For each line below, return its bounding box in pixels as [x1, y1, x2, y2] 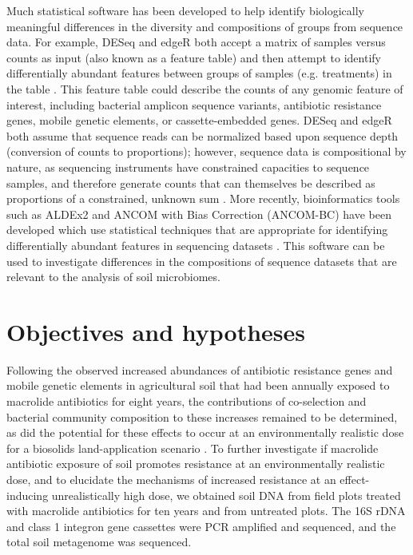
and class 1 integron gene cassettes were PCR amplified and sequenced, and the [6, 517, 396, 534]
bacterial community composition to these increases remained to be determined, [6, 408, 398, 425]
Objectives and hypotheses [6, 315, 305, 347]
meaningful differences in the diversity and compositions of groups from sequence [6, 18, 403, 34]
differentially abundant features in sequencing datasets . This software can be [6, 236, 385, 253]
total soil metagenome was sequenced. [6, 533, 192, 550]
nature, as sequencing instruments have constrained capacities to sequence [6, 158, 370, 175]
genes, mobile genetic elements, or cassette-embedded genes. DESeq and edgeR [6, 112, 392, 129]
